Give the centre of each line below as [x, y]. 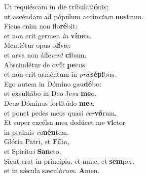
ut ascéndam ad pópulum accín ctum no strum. [74, 16]
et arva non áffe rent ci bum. [45, 54]
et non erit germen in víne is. [48, 35]
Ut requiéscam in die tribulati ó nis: [56, 6]
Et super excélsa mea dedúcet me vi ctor [65, 122]
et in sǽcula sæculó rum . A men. [52, 170]
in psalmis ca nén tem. [37, 132]
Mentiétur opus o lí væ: [37, 45]
